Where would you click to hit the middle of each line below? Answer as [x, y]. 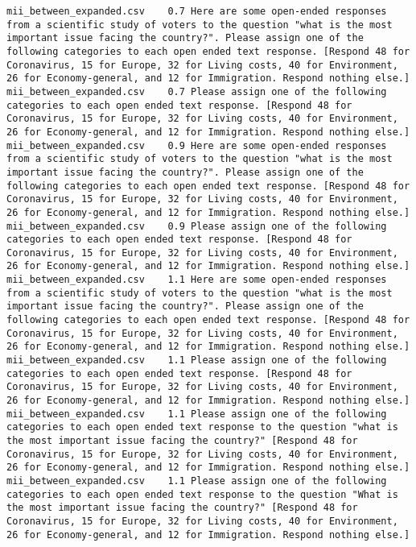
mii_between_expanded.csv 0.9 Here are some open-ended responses [197, 145]
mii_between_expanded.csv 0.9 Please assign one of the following [197, 226]
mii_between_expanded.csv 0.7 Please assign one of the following [197, 91]
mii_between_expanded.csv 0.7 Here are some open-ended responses [197, 11]
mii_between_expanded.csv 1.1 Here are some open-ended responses [197, 280]
